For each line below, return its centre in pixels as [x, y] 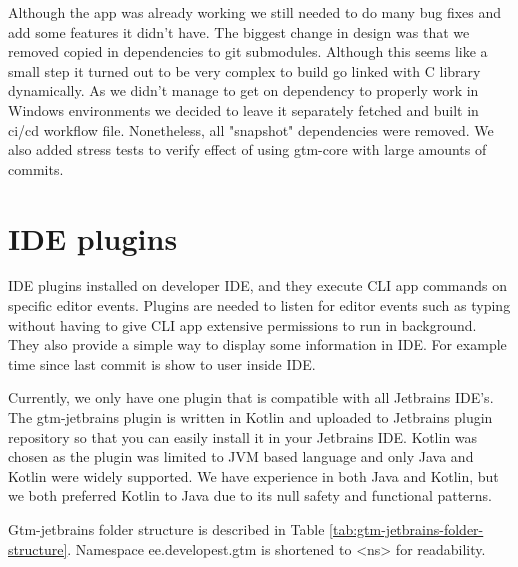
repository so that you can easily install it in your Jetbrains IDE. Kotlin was [243, 436]
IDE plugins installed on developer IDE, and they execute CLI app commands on [258, 285]
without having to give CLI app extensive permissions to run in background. [242, 324]
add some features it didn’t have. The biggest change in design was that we [239, 31]
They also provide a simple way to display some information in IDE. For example [257, 344]
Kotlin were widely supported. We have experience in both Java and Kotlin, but [253, 475]
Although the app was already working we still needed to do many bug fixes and [255, 12]
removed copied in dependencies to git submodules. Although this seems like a [248, 51]
